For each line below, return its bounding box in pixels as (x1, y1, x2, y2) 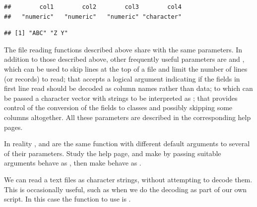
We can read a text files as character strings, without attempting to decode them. (4, 174, 253, 184)
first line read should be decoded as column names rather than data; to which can (4, 83, 253, 93)
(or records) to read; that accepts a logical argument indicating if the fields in (4, 73, 240, 83)
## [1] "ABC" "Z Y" (4, 30, 68, 37)
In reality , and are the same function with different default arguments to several (4, 138, 250, 149)
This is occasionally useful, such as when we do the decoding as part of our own (4, 184, 247, 194)
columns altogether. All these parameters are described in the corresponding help (4, 112, 251, 122)
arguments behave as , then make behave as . (4, 158, 141, 168)
